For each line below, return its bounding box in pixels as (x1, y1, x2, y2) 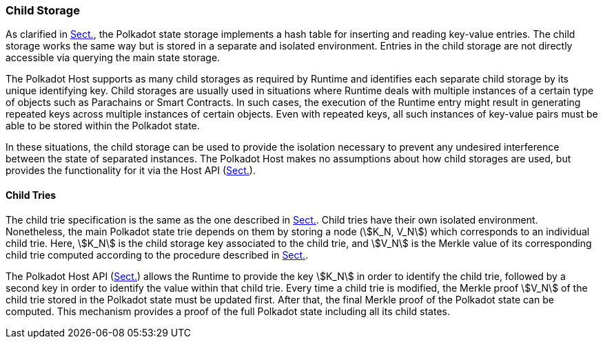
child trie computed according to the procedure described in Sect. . (6, 248, 309, 261)
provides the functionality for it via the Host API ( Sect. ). (6, 164, 256, 177)
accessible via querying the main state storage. (6, 52, 221, 64)
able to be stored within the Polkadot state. (6, 120, 200, 132)
